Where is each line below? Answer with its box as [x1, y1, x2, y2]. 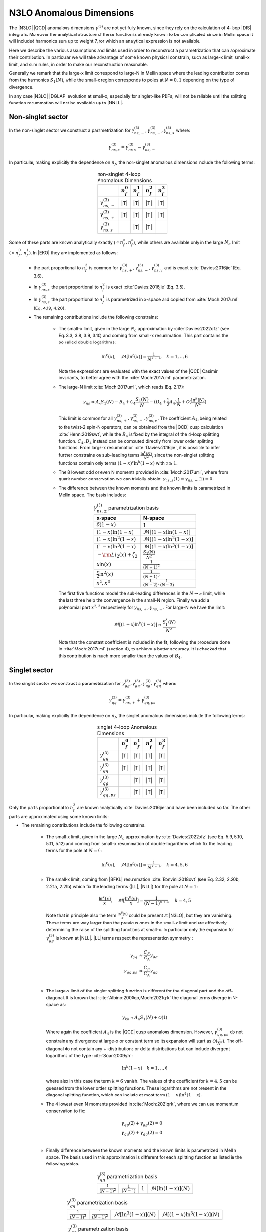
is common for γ [89, 264, 123, 271]
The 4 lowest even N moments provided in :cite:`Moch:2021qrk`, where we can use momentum [46, 1101, 239, 1107]
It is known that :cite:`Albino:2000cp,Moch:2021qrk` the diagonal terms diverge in [66, 994, 232, 1000]
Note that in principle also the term [46, 912, 117, 918]
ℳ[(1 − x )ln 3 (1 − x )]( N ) [161, 1210, 220, 1218]
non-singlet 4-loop [97, 171, 141, 177]
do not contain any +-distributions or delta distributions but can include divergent [65, 1045, 230, 1052]
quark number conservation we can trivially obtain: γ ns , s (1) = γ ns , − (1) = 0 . [58, 476, 214, 483]
